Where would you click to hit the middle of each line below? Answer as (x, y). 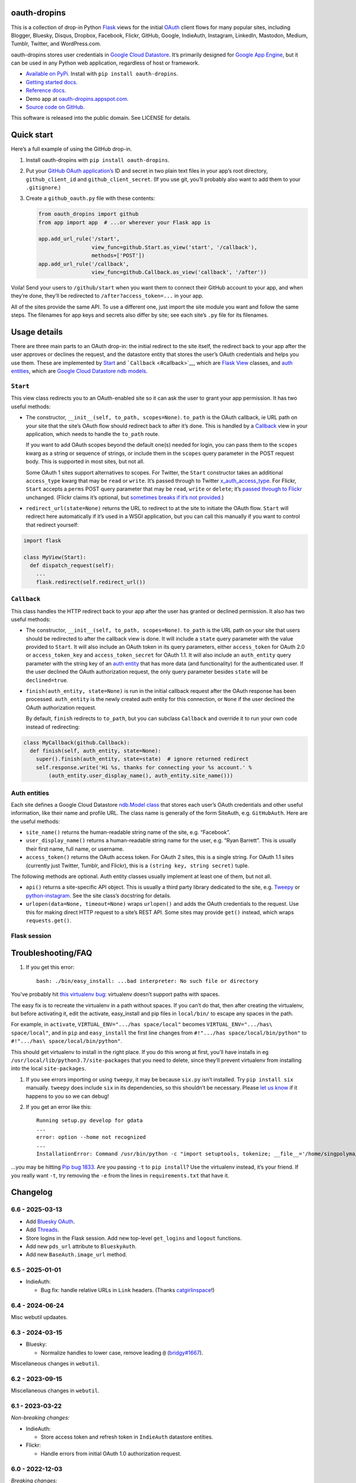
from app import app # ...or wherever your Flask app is (124, 222)
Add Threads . (42, 1230)
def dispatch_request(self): (72, 566)
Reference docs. (46, 90)
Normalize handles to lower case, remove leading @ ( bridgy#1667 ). (122, 1352)
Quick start (32, 135)
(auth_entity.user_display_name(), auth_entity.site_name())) (141, 776)
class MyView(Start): (55, 557)
